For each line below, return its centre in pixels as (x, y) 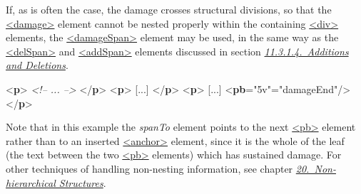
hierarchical (31, 182)
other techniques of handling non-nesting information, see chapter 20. (158, 168)
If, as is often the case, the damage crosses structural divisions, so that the (169, 9)
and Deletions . (37, 65)
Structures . (82, 182)
